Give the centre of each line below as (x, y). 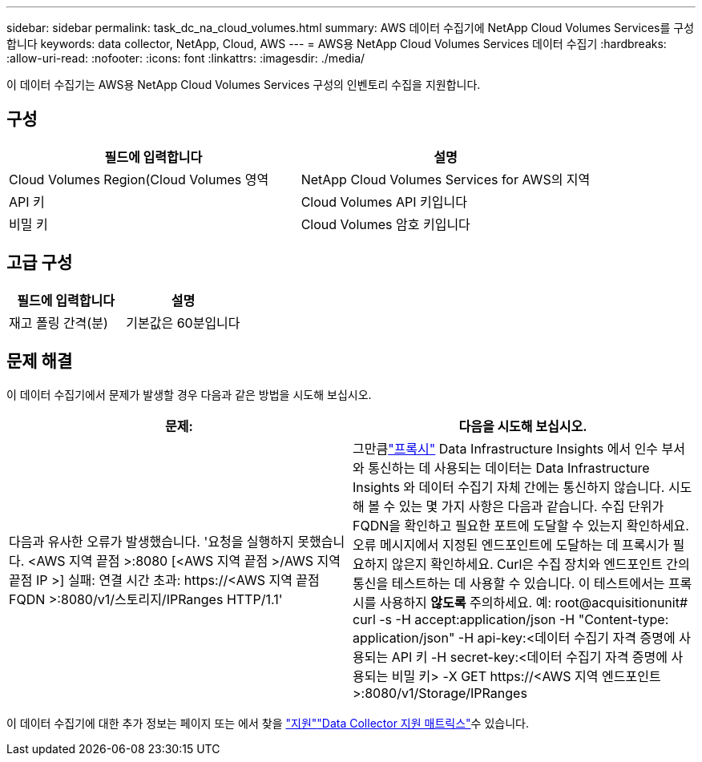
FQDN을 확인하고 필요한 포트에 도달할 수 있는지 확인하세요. (521, 525)
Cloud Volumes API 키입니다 (384, 202)
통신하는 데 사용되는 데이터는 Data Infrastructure (509, 468)
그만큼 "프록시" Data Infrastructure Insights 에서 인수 (506, 448)
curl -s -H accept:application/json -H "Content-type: (511, 619)
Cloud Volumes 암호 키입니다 (385, 224)
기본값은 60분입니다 (183, 323)
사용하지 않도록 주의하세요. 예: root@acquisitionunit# (534, 602)
